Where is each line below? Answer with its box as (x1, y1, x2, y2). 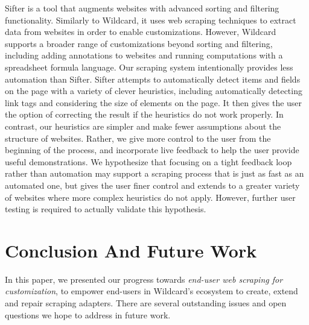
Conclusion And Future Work (5, 238, 257, 262)
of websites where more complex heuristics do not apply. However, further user (5, 191, 296, 203)
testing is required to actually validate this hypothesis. (5, 203, 206, 215)
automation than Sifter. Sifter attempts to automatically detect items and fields (5, 72, 301, 85)
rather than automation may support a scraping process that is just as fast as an (5, 167, 304, 180)
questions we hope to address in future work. (5, 308, 171, 321)
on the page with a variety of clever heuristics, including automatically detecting (5, 84, 302, 97)
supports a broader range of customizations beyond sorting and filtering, (5, 37, 273, 49)
